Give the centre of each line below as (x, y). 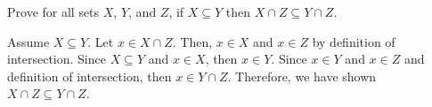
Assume (29, 41)
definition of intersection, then (90, 76)
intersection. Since (57, 59)
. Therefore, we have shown (302, 76)
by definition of (354, 41)
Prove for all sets (53, 11)
